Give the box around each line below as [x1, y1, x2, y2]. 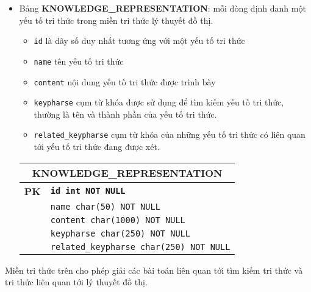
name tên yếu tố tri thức [34, 54, 124, 67]
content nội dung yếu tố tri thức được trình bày [34, 75, 216, 88]
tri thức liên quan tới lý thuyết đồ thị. [5, 276, 148, 288]
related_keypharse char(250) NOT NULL [50, 241, 231, 252]
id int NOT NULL [50, 186, 126, 196]
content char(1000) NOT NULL [50, 215, 185, 225]
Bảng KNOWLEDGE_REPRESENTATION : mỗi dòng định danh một [19, 2, 306, 14]
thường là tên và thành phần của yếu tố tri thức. [34, 107, 217, 120]
